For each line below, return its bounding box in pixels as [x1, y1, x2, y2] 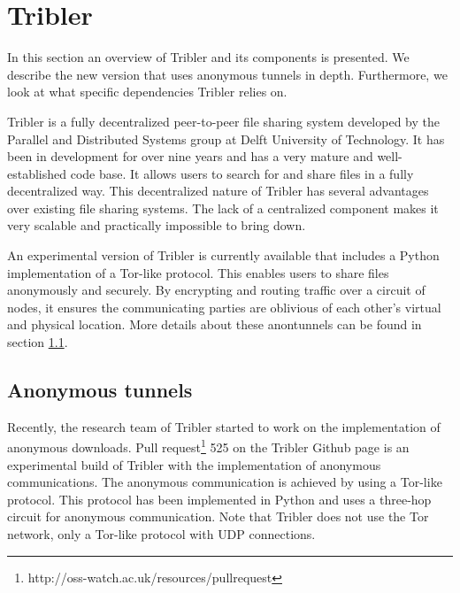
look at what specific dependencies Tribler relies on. [7, 82, 287, 101]
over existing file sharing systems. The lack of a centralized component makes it [7, 198, 439, 217]
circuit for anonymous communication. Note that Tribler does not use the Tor [7, 507, 429, 526]
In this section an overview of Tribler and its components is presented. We [7, 48, 410, 66]
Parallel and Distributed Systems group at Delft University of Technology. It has [7, 129, 445, 148]
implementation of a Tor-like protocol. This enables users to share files [7, 263, 389, 281]
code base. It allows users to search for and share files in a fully [70, 164, 414, 182]
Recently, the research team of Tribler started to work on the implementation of [7, 417, 441, 435]
